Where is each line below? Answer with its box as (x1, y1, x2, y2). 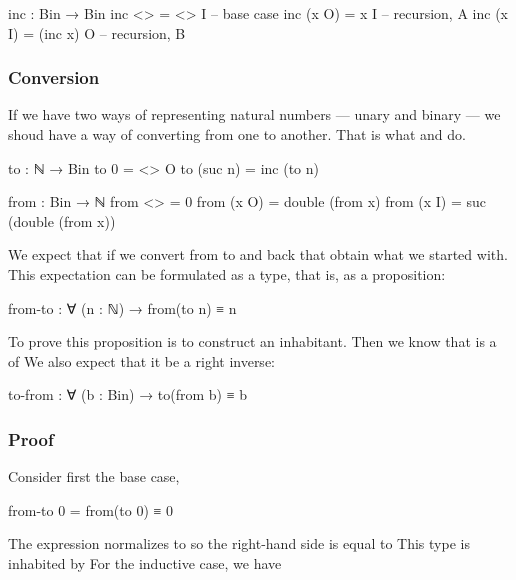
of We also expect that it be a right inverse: (8, 350, 275, 371)
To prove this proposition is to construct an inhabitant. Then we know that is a (8, 331, 497, 352)
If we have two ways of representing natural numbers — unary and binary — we (8, 104, 501, 125)
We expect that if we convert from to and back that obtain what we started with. (8, 244, 508, 265)
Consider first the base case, (8, 466, 180, 487)
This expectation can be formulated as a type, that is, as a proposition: (8, 263, 446, 284)
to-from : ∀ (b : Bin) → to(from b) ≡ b (8, 384, 248, 405)
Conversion (8, 65, 100, 90)
